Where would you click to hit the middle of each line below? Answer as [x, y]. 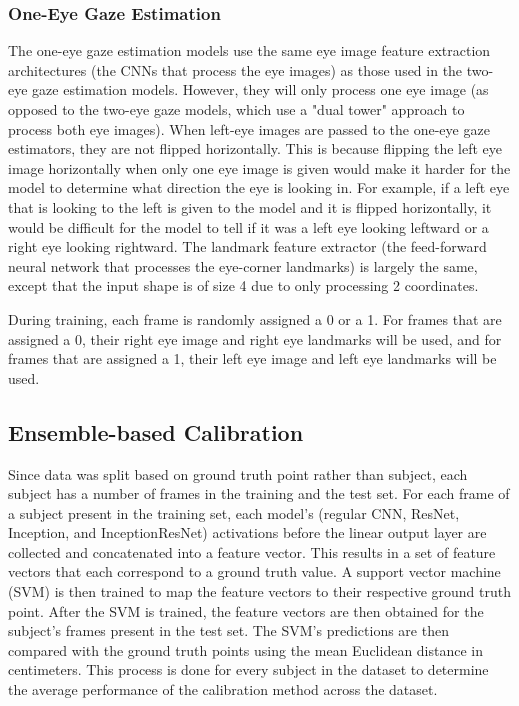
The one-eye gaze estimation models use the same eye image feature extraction [249, 50]
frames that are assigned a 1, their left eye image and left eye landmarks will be [252, 358]
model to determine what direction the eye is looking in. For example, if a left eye [259, 187]
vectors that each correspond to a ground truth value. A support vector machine [254, 571]
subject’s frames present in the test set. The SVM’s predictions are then [228, 630]
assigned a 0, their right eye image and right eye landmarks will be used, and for [255, 338]
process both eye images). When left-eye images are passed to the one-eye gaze [249, 128]
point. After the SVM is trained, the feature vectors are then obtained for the [246, 610]
